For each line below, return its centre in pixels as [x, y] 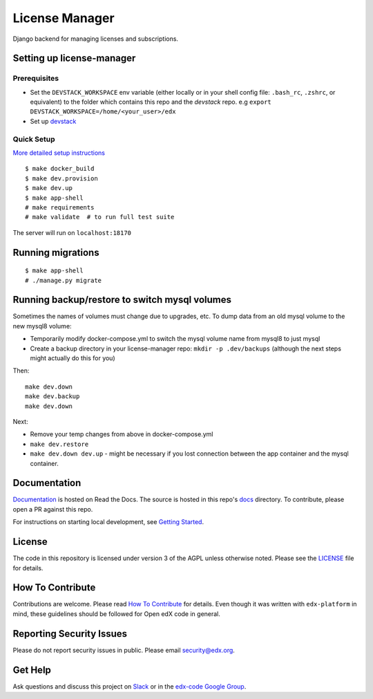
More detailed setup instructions [59, 153]
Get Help [32, 670]
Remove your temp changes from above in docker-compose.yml [122, 434]
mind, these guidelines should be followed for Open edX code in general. [117, 614]
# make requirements [60, 207]
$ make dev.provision [61, 178]
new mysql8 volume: [42, 326]
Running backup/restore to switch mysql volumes [122, 300]
